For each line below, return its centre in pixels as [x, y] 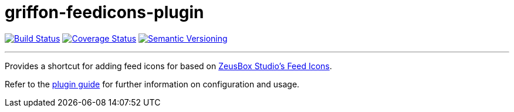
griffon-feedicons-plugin [104, 12]
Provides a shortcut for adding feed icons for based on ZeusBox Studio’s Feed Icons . [168, 66]
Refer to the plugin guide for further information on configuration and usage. [152, 84]
